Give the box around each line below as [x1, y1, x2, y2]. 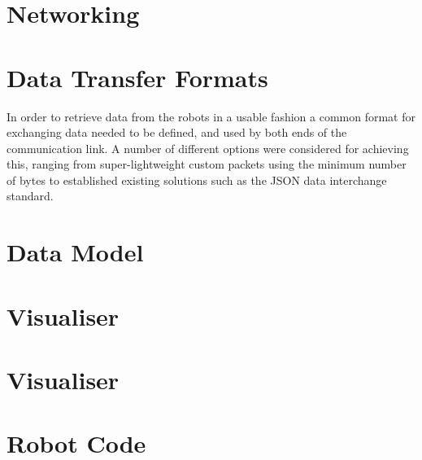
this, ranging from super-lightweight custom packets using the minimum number [7, 156, 407, 173]
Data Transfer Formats [7, 60, 268, 94]
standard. [7, 187, 54, 204]
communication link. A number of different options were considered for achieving [7, 139, 409, 156]
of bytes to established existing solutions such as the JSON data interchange [7, 171, 387, 188]
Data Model [7, 235, 144, 269]
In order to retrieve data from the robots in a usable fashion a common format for [7, 107, 415, 125]
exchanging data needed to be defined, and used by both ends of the [7, 124, 347, 141]
